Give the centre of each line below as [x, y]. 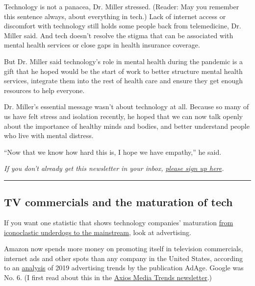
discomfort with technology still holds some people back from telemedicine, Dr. [123, 26]
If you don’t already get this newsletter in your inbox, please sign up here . [114, 168]
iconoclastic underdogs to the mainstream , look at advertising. [98, 232]
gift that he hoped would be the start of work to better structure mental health [123, 71]
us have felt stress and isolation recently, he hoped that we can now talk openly [123, 116]
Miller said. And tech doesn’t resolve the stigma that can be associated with [119, 35]
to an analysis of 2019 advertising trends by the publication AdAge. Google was [124, 268]
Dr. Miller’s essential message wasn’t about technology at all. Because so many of [127, 107]
